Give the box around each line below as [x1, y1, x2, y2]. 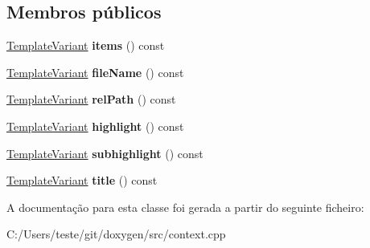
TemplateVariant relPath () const [6, 91, 176, 108]
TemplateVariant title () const [6, 172, 158, 189]
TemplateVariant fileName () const [6, 63, 184, 80]
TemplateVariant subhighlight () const [6, 144, 203, 161]
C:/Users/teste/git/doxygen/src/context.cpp [6, 226, 226, 242]
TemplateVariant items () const [6, 37, 165, 54]
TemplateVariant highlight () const [6, 117, 184, 134]
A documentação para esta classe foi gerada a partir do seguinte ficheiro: [6, 198, 364, 215]
